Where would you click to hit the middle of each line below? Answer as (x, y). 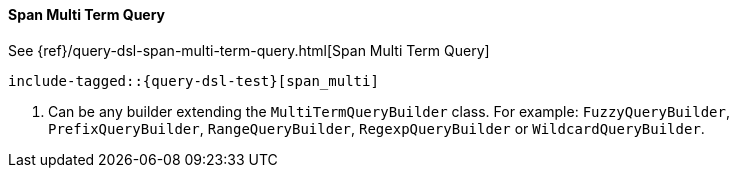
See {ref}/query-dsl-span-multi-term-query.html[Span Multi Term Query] (249, 50)
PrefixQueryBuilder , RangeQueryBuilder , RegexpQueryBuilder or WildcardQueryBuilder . (376, 128)
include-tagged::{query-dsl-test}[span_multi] (193, 80)
